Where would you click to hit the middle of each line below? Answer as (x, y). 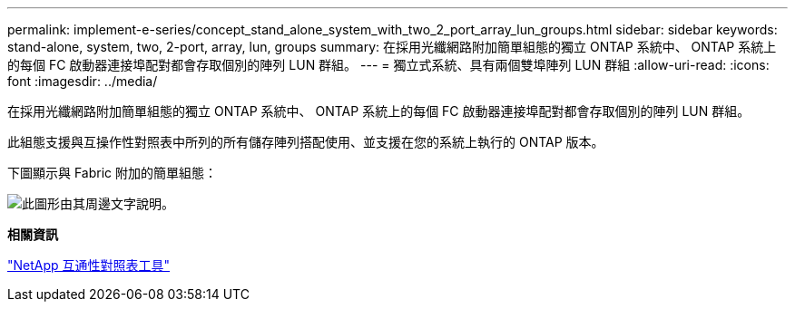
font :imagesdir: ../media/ (83, 81)
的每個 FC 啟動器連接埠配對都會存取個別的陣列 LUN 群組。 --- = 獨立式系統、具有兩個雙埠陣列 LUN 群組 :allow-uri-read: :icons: (388, 65)
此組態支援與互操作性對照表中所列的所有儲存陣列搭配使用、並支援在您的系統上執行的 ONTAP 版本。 (306, 142)
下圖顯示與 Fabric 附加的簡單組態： (113, 173)
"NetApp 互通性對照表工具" (89, 265)
